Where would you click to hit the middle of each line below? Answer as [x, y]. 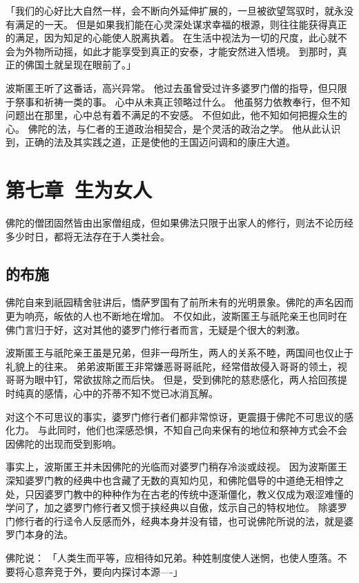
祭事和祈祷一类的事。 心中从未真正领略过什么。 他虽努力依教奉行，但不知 [183, 101]
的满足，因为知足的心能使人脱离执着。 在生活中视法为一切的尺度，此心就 [172, 38]
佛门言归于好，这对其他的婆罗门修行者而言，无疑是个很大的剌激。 [155, 329]
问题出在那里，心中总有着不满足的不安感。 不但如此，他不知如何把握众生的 [176, 115]
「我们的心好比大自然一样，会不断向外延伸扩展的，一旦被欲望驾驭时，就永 [175, 10]
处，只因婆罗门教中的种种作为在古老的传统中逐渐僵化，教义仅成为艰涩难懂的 [179, 494]
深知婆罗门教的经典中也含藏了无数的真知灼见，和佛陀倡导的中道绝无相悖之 [175, 480]
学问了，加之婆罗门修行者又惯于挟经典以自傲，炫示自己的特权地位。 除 [167, 507]
